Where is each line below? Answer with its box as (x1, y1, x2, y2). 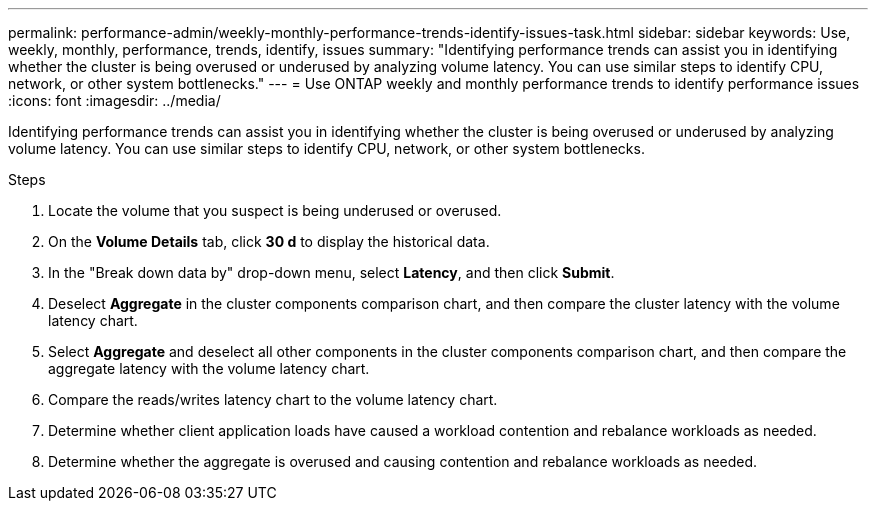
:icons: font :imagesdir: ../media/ (8, 92, 221, 109)
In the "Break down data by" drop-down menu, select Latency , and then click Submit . (48, 264, 615, 281)
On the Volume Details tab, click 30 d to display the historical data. (48, 233, 490, 250)
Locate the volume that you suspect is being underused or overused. (48, 202, 502, 219)
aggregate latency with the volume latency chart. (48, 360, 370, 377)
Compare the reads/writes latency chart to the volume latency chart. (48, 391, 498, 408)
